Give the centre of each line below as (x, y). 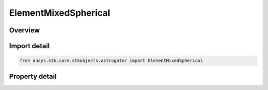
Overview (25, 30)
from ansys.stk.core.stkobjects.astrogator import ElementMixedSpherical (111, 61)
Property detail (33, 76)
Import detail (29, 46)
